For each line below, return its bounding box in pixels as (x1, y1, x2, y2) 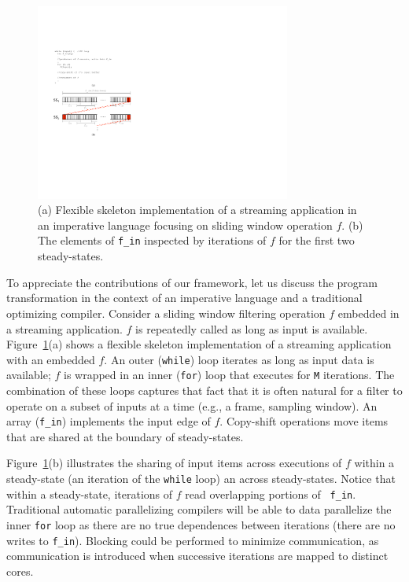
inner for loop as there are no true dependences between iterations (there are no (6, 516, 396, 532)
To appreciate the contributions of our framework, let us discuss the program (6, 274, 378, 290)
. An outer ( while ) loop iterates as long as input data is (104, 351, 374, 367)
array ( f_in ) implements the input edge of (6, 413, 211, 429)
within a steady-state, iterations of (6, 485, 173, 502)
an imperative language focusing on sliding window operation (38, 216, 333, 233)
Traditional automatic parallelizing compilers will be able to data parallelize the (6, 501, 392, 518)
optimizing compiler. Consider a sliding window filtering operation (6, 304, 326, 321)
